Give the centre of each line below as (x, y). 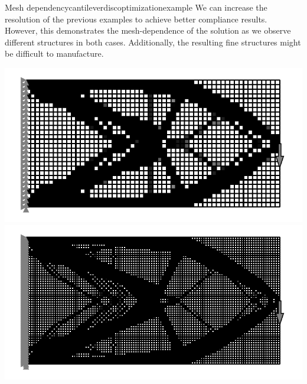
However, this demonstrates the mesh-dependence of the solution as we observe (148, 30)
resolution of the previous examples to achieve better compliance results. (136, 19)
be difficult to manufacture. (54, 53)
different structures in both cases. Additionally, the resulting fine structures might (153, 42)
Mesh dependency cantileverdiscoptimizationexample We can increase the (136, 7)
